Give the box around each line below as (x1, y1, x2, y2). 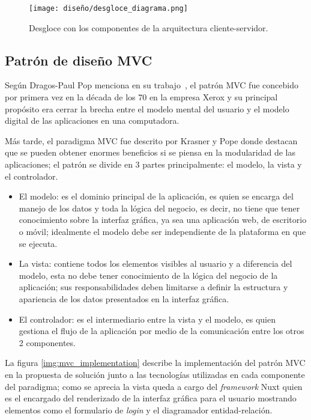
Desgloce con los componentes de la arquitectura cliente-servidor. (29, 21, 268, 34)
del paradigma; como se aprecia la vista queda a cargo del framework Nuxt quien (5, 380, 303, 392)
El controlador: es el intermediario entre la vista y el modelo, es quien (19, 312, 276, 325)
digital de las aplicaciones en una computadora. (5, 114, 180, 127)
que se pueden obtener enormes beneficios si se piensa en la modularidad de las (5, 146, 296, 159)
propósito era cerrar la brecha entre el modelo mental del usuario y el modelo (5, 102, 289, 115)
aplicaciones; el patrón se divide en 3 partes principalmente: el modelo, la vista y (5, 158, 302, 171)
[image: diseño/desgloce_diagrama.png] (29, 4, 188, 13)
